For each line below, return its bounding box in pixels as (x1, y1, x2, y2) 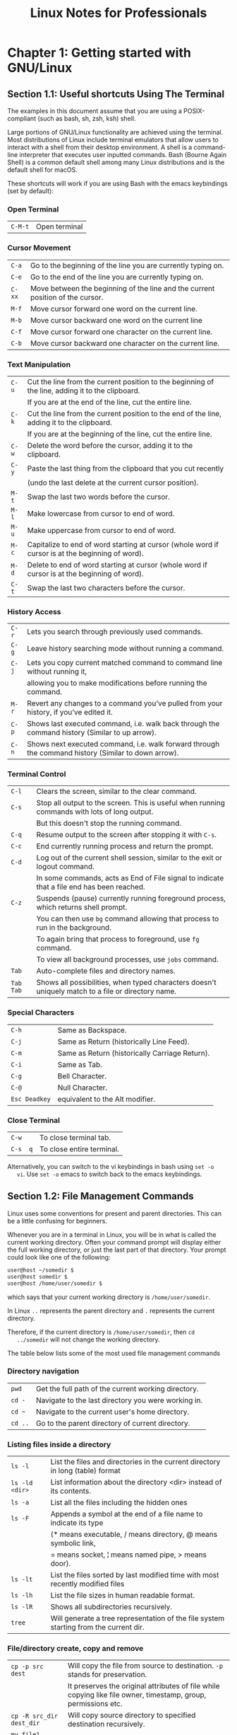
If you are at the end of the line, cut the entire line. (27, 397, 192, 407)
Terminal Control (7, 769, 66, 779)
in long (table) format (50, 1466, 121, 1476)
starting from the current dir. (50, 1622, 145, 1632)
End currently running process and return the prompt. (36, 841, 214, 851)
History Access (7, 606, 61, 616)
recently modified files (50, 1579, 125, 1589)
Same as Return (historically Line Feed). (57, 1037, 190, 1047)
